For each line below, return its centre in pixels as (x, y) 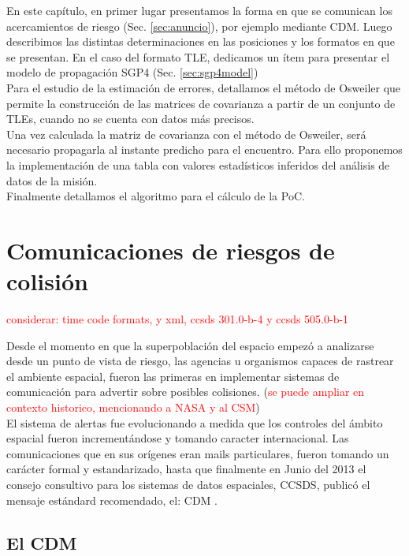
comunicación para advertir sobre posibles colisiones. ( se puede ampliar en (186, 392)
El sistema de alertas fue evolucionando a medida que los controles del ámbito (195, 422)
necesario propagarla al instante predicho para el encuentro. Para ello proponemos (204, 149)
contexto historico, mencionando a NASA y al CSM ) (133, 407)
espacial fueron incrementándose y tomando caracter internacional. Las (178, 438)
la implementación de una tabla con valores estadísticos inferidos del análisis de (198, 164)
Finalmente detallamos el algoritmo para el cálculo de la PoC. (156, 196)
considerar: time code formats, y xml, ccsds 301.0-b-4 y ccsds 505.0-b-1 (178, 319)
